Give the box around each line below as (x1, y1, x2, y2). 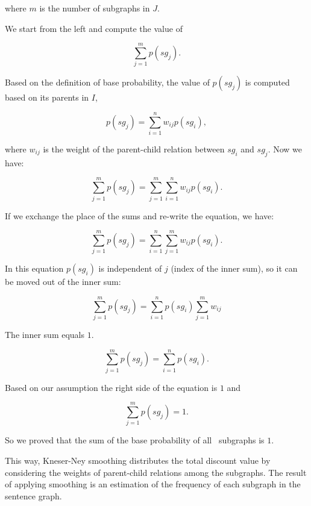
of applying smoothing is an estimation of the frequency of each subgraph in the (5, 478, 301, 490)
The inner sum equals (5, 328, 85, 340)
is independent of (98, 262, 162, 275)
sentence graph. (5, 489, 62, 502)
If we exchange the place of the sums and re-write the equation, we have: (5, 209, 274, 222)
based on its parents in (5, 91, 89, 104)
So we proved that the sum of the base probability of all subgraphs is (5, 434, 265, 446)
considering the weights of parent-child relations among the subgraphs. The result (5, 466, 307, 478)
